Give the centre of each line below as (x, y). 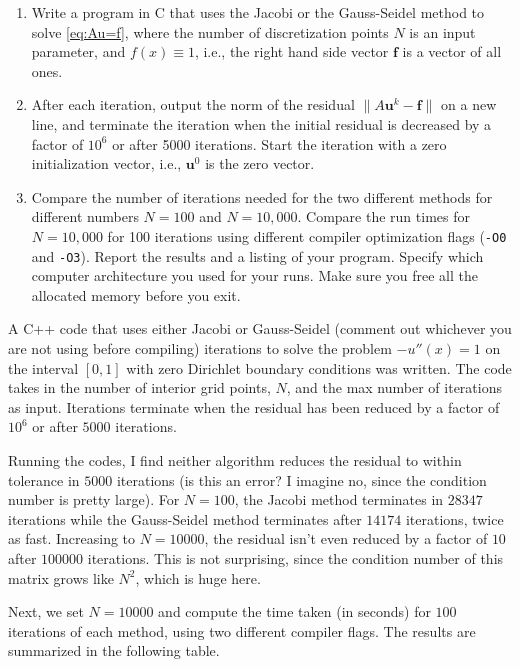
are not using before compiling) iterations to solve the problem (200, 348)
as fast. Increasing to (72, 538)
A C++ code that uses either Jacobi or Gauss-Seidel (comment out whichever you (260, 328)
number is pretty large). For (94, 499)
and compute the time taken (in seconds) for (294, 611)
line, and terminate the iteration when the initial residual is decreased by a (261, 123)
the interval (43, 367)
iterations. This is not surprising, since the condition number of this (295, 557)
